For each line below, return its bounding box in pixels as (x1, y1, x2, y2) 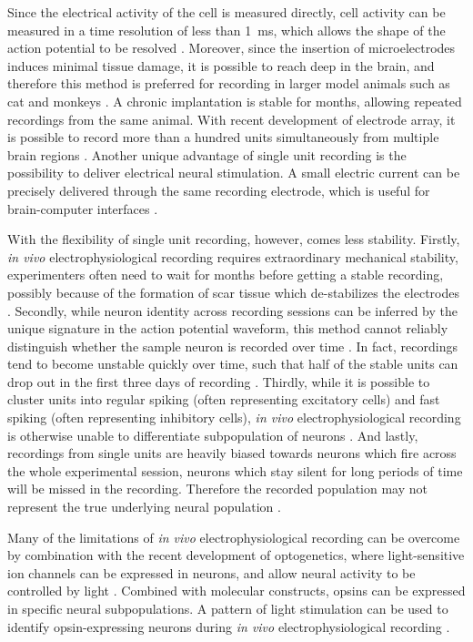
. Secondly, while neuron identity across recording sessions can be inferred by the (7, 301, 458, 320)
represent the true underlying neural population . (7, 497, 281, 516)
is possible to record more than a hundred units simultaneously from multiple (7, 127, 439, 147)
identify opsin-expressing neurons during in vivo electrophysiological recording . (7, 617, 450, 636)
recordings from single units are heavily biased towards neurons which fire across (7, 443, 457, 463)
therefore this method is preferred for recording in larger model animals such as (7, 74, 450, 93)
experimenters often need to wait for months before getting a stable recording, (7, 265, 444, 284)
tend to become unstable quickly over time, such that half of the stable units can (7, 354, 458, 373)
